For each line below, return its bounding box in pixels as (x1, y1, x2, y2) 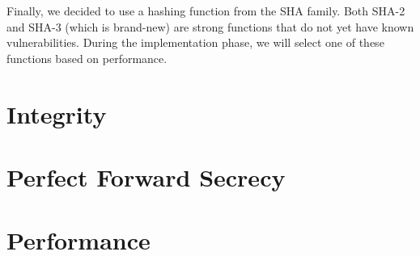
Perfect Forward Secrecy (6, 160, 286, 193)
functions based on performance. (6, 49, 168, 66)
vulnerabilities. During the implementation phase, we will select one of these (6, 34, 384, 51)
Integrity (6, 97, 107, 130)
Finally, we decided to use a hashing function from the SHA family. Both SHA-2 (6, 2, 405, 19)
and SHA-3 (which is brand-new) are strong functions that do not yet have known (6, 18, 414, 35)
